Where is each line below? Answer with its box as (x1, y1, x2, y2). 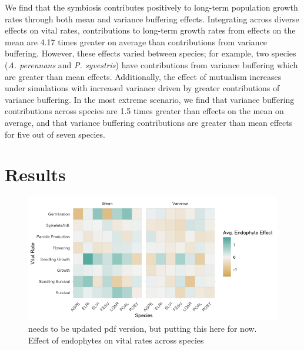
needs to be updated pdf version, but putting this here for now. (28, 322, 257, 335)
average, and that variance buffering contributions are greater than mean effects (5, 116, 293, 128)
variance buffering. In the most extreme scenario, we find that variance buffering (5, 93, 295, 105)
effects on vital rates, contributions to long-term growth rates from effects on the (5, 24, 296, 36)
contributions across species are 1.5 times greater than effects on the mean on (5, 105, 284, 117)
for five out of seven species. (5, 128, 105, 140)
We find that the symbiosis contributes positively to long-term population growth (5, 1, 298, 13)
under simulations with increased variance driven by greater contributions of (5, 82, 280, 94)
